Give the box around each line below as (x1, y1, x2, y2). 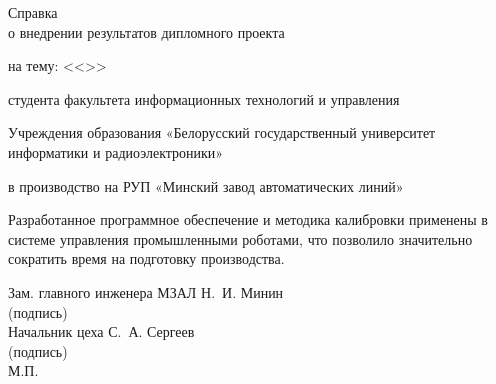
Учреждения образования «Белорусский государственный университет (8, 122, 436, 143)
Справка (8, 2, 58, 22)
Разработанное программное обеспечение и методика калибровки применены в (8, 209, 488, 230)
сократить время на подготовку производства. (8, 248, 285, 269)
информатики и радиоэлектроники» (8, 141, 224, 162)
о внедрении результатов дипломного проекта (8, 21, 285, 42)
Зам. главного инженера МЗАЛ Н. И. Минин (8, 281, 284, 302)
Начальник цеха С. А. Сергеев (8, 321, 195, 342)
